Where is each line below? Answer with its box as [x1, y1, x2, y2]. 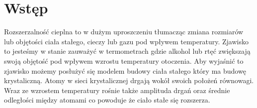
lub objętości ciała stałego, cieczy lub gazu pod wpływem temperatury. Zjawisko [4, 36, 249, 46]
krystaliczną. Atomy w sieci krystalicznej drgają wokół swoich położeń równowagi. [4, 75, 254, 86]
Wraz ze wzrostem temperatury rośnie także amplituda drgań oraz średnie [4, 85, 230, 95]
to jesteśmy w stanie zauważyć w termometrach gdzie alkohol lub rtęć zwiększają [4, 46, 251, 56]
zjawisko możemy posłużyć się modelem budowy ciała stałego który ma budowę [4, 65, 246, 76]
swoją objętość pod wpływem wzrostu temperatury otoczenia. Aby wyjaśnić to [4, 55, 244, 66]
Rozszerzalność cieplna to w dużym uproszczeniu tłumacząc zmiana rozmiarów [4, 26, 244, 37]
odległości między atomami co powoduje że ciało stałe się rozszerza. [4, 95, 210, 105]
